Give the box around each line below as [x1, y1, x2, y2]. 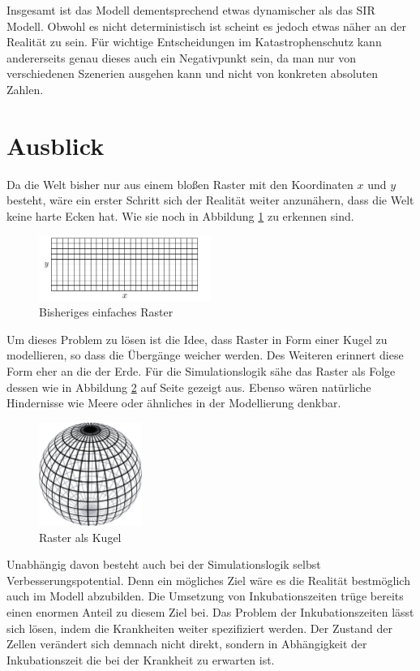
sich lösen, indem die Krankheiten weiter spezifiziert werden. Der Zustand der [6, 619, 392, 636]
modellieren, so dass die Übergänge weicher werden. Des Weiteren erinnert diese [6, 346, 404, 363]
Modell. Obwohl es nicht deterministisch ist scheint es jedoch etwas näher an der [6, 17, 406, 34]
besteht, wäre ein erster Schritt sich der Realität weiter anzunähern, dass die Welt [6, 191, 414, 209]
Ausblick [6, 128, 105, 161]
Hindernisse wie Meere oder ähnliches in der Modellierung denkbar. [6, 394, 341, 411]
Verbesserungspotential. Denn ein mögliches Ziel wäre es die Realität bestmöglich [6, 571, 410, 588]
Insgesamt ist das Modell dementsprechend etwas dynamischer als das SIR [6, 2, 375, 18]
